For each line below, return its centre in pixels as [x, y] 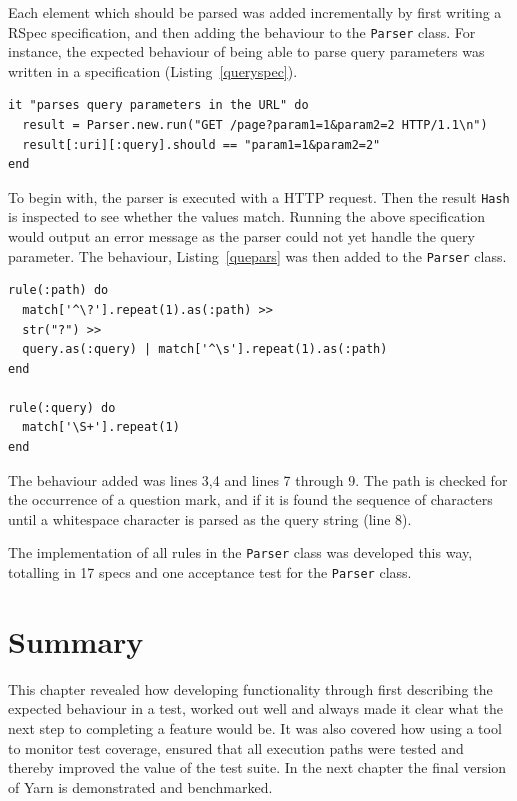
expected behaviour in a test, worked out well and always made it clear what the [255, 708]
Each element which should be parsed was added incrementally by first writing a [255, 12]
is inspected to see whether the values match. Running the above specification [246, 216]
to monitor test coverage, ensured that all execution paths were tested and [236, 747]
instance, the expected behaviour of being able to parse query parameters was [246, 51]
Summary [76, 640]
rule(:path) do [58, 290]
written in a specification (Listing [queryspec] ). [153, 70]
